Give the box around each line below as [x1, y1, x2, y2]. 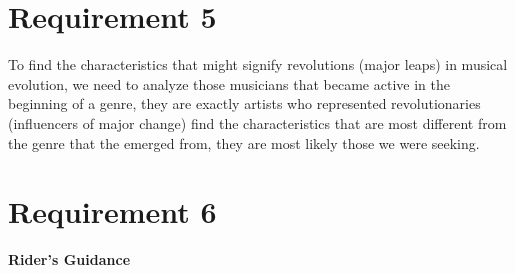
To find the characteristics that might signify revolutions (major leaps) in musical [8, 54, 508, 75]
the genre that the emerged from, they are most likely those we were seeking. [8, 132, 480, 153]
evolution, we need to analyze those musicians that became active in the [8, 73, 450, 94]
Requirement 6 [8, 191, 217, 232]
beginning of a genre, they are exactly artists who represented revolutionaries [8, 93, 481, 114]
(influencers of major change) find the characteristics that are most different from [8, 112, 507, 133]
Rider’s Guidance [8, 249, 131, 270]
